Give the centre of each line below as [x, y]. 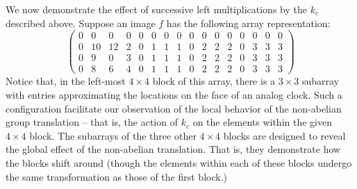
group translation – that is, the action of [92, 122]
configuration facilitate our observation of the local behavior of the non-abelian [174, 108]
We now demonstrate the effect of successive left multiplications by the [156, 9]
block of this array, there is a [214, 81]
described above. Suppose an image [81, 23]
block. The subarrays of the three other [113, 135]
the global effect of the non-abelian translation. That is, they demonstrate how [173, 149]
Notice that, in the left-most [66, 81]
